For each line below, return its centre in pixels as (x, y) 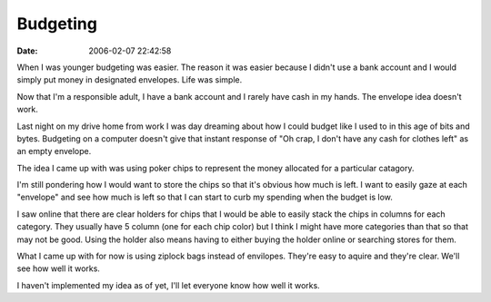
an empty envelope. (54, 151)
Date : (27, 51)
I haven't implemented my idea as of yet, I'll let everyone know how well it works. (168, 285)
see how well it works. (58, 268)
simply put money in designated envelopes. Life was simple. (130, 80)
